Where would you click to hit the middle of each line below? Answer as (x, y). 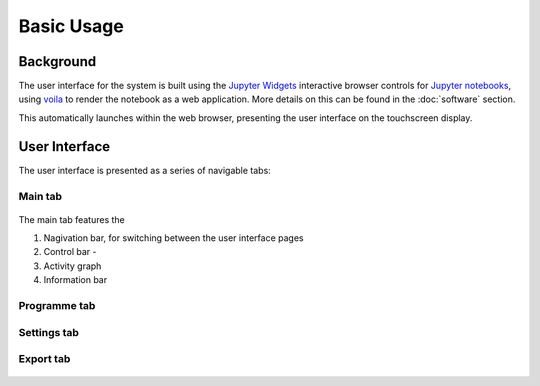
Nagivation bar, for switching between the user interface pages (173, 238)
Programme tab (57, 306)
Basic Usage (71, 26)
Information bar (75, 280)
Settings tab (49, 332)
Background (57, 61)
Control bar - (70, 252)
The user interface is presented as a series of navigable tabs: (145, 170)
